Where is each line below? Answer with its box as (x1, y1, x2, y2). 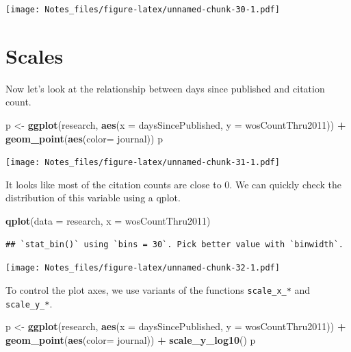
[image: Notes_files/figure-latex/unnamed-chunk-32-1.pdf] (5, 263, 280, 273)
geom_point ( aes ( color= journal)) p (5, 131, 163, 145)
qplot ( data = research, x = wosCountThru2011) (5, 214, 211, 227)
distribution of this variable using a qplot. (5, 190, 181, 205)
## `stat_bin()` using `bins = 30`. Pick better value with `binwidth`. (5, 239, 343, 249)
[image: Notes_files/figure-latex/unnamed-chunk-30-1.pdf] (5, 5, 280, 14)
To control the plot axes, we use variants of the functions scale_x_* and (5, 282, 311, 297)
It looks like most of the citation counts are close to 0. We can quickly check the (5, 177, 342, 191)
